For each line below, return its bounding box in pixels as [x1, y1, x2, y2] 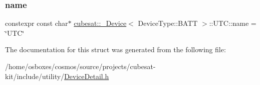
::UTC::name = [209, 18, 257, 28]
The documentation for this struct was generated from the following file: [5, 44, 226, 55]
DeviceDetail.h [64, 71, 109, 81]
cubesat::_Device [73, 18, 127, 28]
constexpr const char [5, 18, 68, 28]
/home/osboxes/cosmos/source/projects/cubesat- [5, 61, 156, 71]
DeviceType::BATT [138, 18, 198, 28]
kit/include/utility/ [5, 71, 64, 81]
